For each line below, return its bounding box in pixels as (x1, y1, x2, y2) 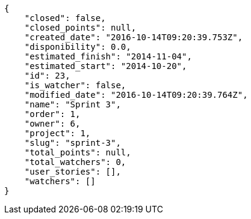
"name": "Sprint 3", (24, 100, 121, 109)
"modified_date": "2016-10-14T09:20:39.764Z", (24, 90, 248, 100)
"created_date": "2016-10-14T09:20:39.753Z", (24, 32, 243, 42)
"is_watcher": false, (24, 80, 126, 90)
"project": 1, (24, 128, 91, 138)
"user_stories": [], (24, 167, 121, 176)
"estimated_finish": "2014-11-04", (24, 52, 192, 61)
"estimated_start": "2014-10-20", (24, 61, 187, 71)
